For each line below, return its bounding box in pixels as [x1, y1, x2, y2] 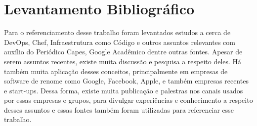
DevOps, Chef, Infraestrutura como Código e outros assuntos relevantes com [4, 37, 235, 47]
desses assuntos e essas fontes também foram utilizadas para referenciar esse [4, 104, 234, 115]
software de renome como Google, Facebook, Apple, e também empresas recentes [4, 76, 249, 86]
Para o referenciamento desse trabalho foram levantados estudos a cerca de [4, 27, 231, 38]
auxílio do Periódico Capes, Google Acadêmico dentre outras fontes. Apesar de [4, 46, 243, 57]
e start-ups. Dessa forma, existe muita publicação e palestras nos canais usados [4, 85, 243, 95]
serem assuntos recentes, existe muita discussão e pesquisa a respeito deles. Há [4, 56, 242, 66]
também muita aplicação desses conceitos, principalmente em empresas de [4, 66, 228, 76]
